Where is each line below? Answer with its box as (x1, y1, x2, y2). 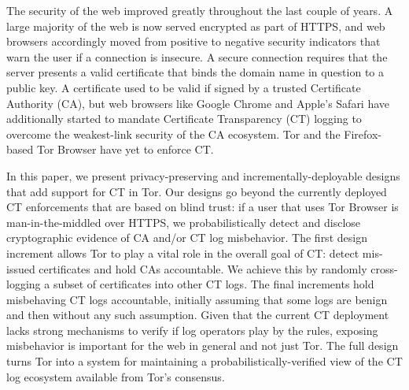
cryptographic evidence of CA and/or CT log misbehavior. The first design (6, 229, 367, 246)
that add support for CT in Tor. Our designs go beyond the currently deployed (6, 183, 387, 199)
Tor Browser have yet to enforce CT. (36, 141, 214, 158)
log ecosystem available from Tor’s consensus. (6, 368, 225, 384)
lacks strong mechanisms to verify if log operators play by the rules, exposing (6, 321, 378, 338)
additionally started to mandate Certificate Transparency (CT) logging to (6, 110, 362, 127)
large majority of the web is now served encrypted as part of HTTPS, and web (6, 17, 385, 34)
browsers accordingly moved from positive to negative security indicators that (6, 33, 381, 50)
